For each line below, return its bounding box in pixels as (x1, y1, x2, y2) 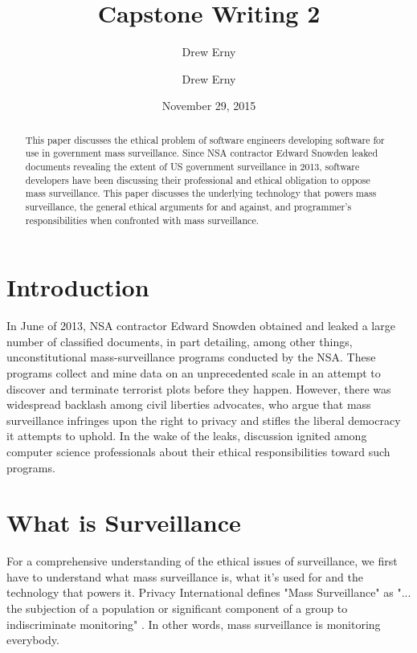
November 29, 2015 (161, 97, 256, 114)
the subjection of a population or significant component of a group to (6, 600, 348, 617)
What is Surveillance (6, 506, 241, 539)
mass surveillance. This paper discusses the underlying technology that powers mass (25, 186, 377, 200)
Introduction (6, 271, 149, 304)
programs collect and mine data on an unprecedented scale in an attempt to (6, 365, 381, 382)
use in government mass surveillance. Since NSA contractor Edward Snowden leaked (25, 146, 378, 160)
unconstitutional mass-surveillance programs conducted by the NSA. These (6, 349, 376, 365)
